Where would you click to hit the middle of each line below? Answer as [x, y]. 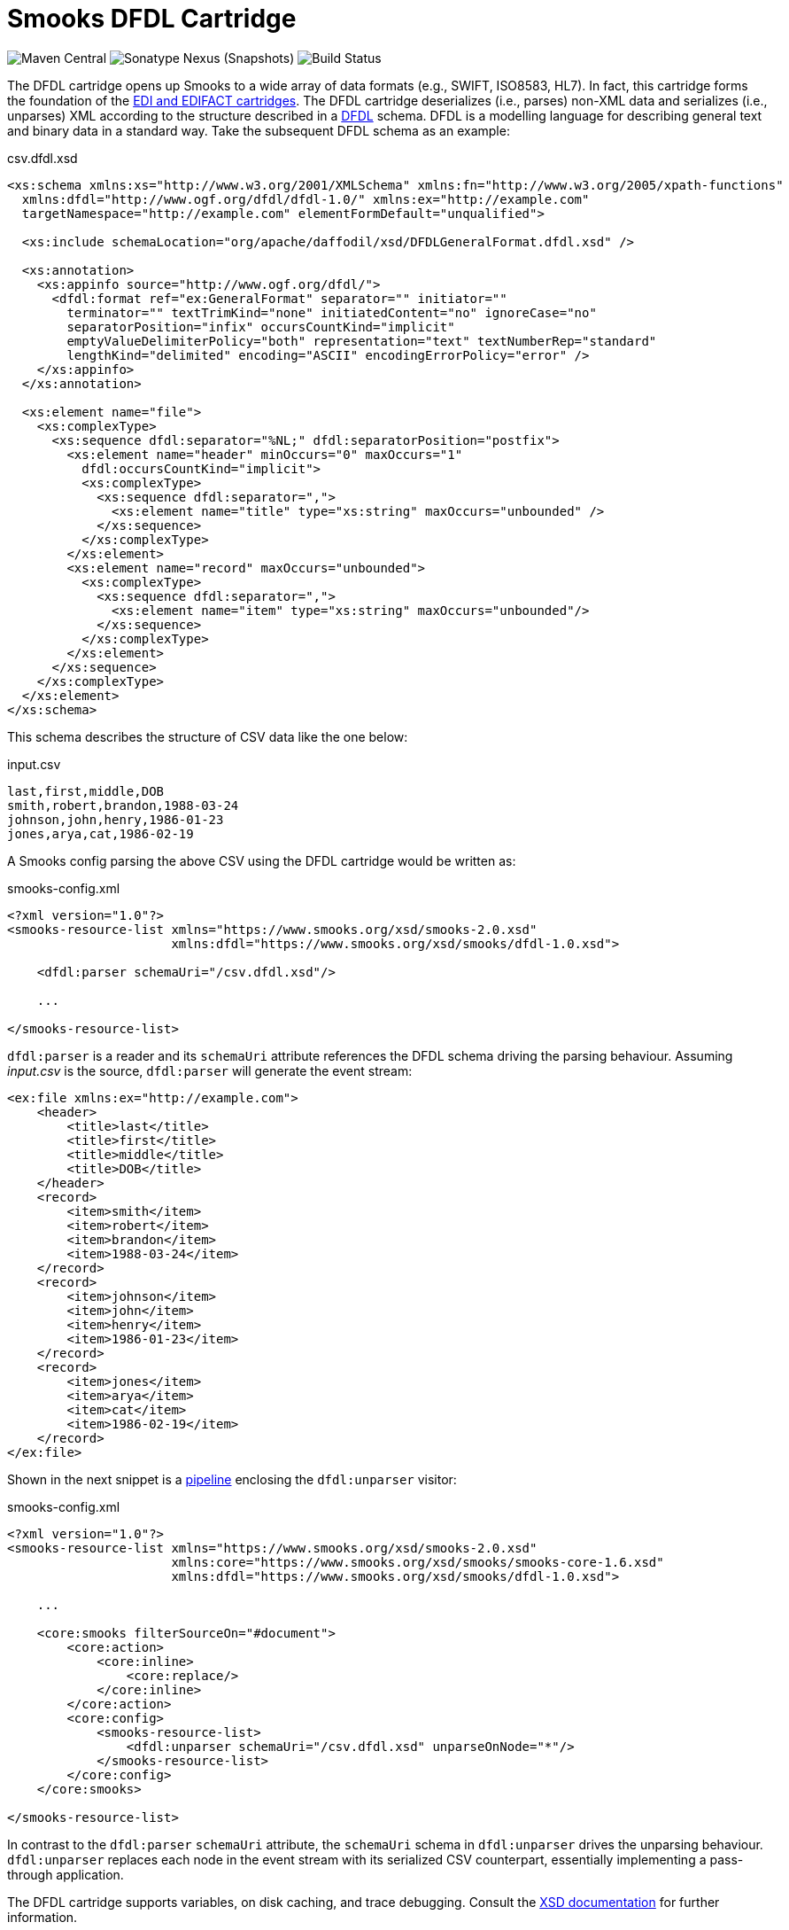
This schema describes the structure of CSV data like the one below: [208, 736]
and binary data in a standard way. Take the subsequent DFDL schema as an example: [259, 130]
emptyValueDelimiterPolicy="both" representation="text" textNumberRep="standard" [362, 341]
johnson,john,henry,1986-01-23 [116, 819]
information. [43, 1917]
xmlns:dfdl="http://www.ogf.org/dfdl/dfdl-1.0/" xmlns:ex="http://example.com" [306, 199]
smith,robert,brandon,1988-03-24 [123, 805]
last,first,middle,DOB [86, 791]
